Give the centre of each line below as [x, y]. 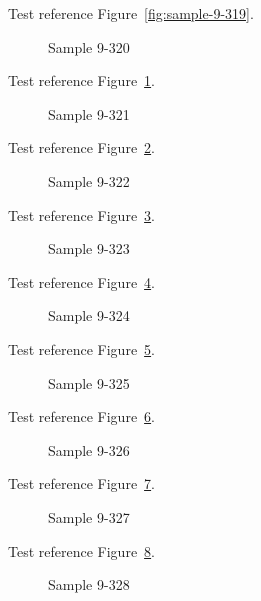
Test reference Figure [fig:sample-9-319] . [131, 13]
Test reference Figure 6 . [81, 416]
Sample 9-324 [89, 315]
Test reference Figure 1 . [81, 80]
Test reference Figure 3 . [81, 214]
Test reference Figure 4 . [81, 281]
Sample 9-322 [89, 180]
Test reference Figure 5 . [81, 348]
